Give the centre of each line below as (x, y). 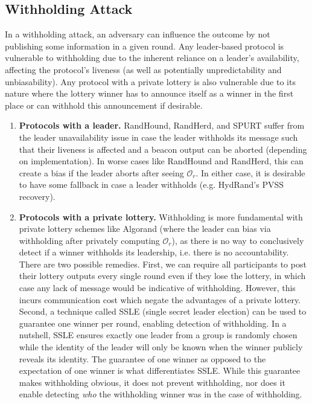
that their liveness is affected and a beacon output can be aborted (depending (163, 149)
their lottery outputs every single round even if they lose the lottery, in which (162, 276)
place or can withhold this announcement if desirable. (104, 105)
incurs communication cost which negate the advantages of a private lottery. (160, 299)
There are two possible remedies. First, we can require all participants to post (163, 264)
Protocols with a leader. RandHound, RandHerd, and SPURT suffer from (162, 125)
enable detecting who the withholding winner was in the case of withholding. (161, 394)
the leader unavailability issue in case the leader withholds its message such (158, 137)
